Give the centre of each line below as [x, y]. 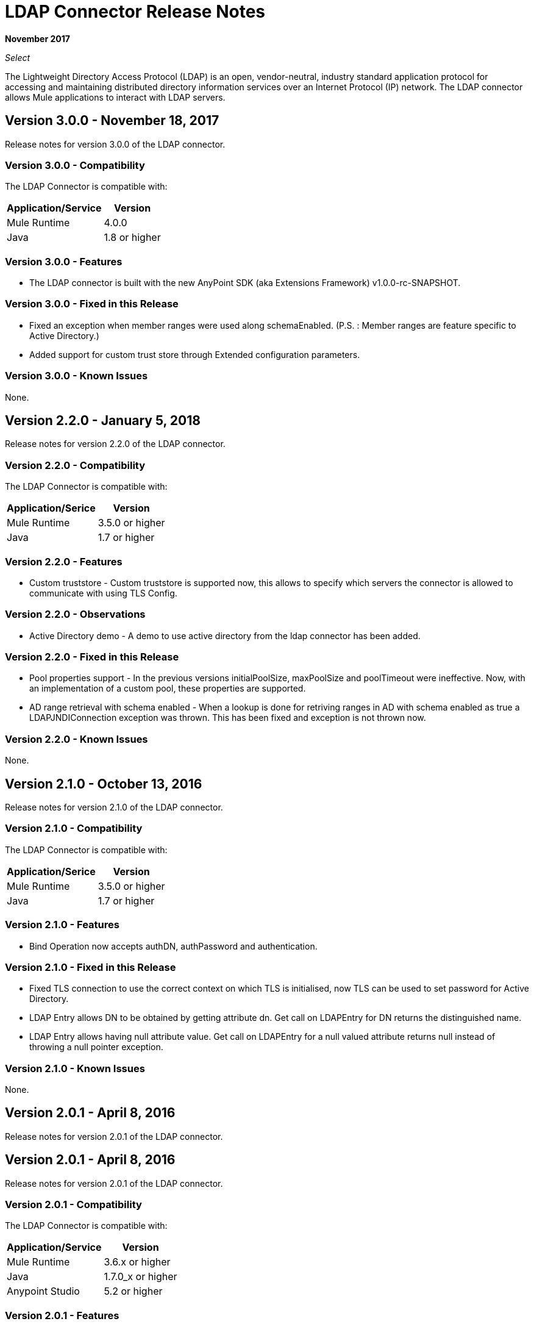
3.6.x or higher [137, 1262]
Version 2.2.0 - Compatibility [75, 465]
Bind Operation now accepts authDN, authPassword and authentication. [173, 946]
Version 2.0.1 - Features [62, 1315]
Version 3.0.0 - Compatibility [75, 165]
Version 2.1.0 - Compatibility [74, 828]
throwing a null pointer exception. [96, 1047]
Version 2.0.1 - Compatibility [73, 1205]
